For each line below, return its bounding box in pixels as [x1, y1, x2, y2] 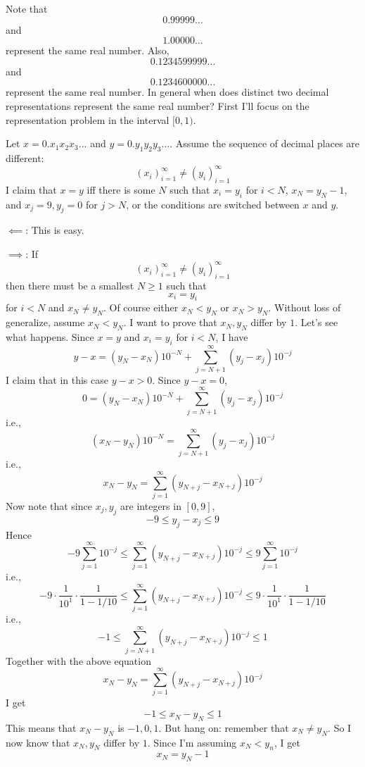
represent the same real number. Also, [6, 43, 169, 58]
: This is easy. [25, 223, 84, 237]
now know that [6, 735, 70, 749]
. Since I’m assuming [147, 735, 237, 749]
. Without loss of [268, 300, 341, 315]
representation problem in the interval [6, 112, 169, 127]
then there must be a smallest [6, 278, 134, 292]
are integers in [120, 498, 181, 513]
